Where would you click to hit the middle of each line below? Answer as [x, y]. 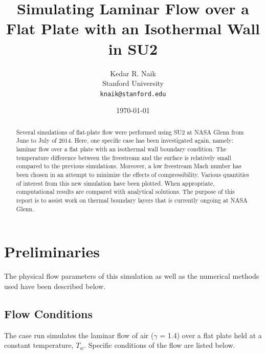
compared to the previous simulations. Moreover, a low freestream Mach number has [129, 166]
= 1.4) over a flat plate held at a [211, 335]
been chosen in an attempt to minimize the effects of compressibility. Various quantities [133, 175]
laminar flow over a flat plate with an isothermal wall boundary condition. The [121, 149]
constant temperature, [39, 345]
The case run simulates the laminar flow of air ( [79, 335]
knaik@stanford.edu [133, 94]
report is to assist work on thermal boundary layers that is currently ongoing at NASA [132, 200]
